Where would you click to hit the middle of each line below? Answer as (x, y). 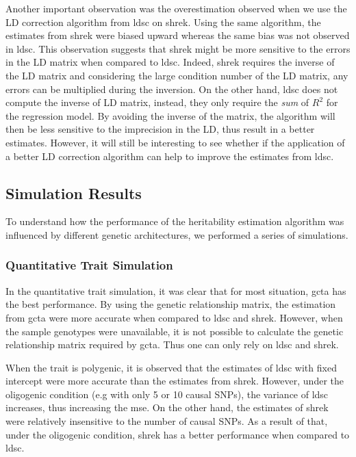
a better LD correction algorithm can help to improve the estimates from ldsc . (170, 156)
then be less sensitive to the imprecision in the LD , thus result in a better (160, 129)
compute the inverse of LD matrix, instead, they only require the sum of (157, 102)
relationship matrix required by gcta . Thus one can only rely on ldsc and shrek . (172, 344)
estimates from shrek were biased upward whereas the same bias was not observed (178, 35)
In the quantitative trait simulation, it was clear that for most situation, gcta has (176, 290)
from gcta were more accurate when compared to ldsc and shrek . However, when (174, 317)
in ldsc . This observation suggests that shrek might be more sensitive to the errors (178, 48)
